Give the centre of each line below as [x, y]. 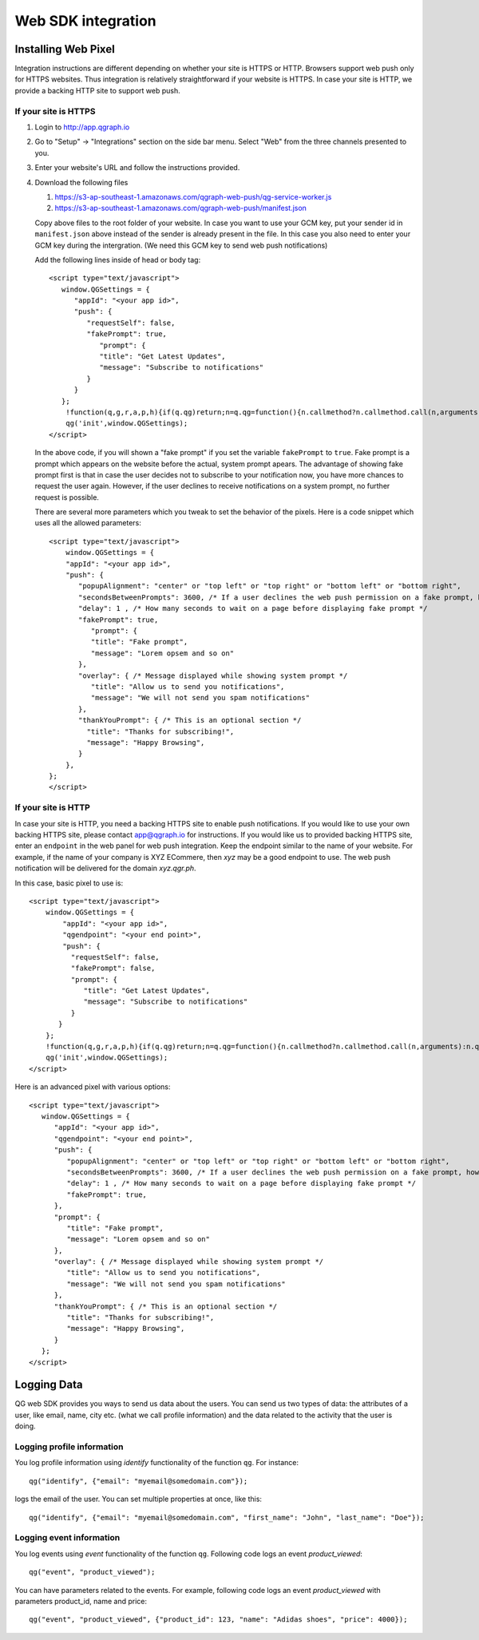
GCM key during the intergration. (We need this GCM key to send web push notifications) [181, 245]
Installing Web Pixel [65, 49]
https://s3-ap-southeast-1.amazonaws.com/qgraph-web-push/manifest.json [181, 208]
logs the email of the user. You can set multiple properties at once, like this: [139, 1499]
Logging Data [49, 1385]
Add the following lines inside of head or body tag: [118, 259]
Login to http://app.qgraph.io [82, 127]
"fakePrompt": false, [113, 969]
